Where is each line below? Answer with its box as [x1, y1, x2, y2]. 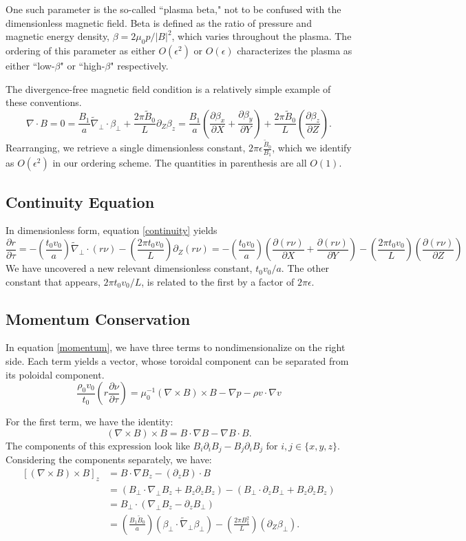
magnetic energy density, [6, 29, 110, 43]
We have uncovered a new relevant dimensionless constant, [6, 261, 253, 275]
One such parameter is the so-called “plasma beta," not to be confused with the [6, 2, 341, 16]
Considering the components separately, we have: [6, 452, 212, 467]
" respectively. [110, 58, 169, 72]
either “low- [6, 58, 55, 72]
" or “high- [60, 58, 105, 72]
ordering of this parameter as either [6, 43, 156, 57]
